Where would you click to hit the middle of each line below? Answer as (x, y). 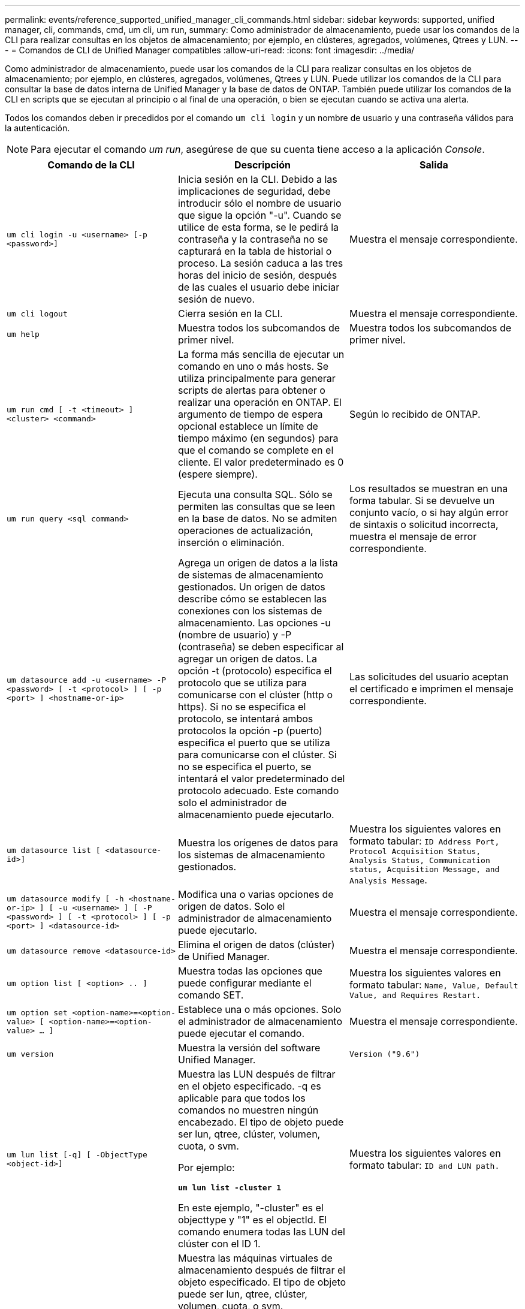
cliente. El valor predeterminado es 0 (261, 462)
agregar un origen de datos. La (248, 659)
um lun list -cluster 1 (230, 1188)
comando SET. (211, 995)
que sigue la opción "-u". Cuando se (260, 215)
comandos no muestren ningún (248, 1110)
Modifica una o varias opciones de (256, 894)
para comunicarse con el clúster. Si (257, 755)
